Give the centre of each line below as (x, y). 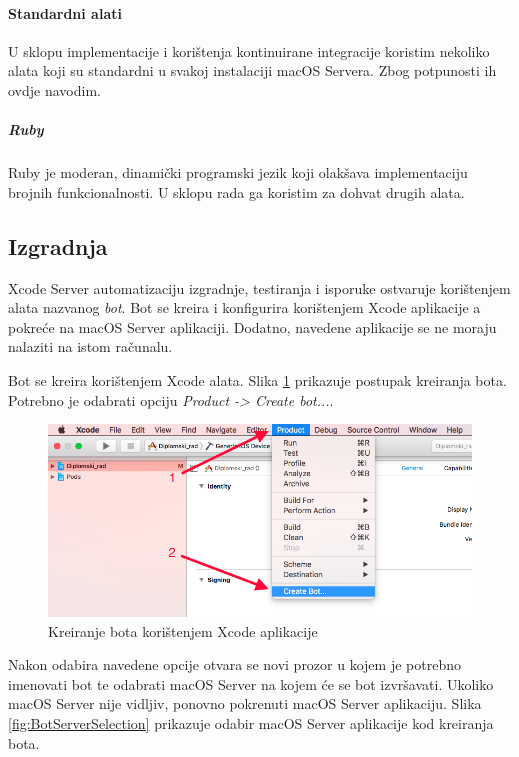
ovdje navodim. (54, 89)
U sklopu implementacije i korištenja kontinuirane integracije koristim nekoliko (249, 50)
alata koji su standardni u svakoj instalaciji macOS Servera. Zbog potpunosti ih (252, 70)
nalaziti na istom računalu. (90, 346)
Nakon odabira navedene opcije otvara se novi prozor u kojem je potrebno (234, 664)
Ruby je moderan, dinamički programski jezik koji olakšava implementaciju (238, 172)
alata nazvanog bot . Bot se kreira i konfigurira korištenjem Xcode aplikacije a (244, 307)
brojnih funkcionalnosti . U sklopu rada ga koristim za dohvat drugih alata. (236, 191)
